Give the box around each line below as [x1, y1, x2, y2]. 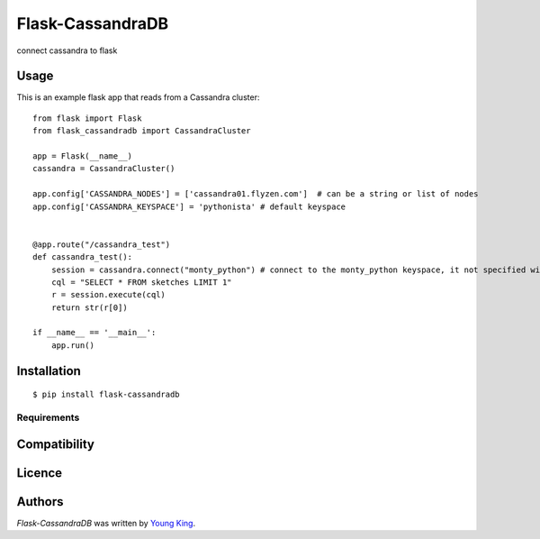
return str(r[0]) [50, 302, 128, 313]
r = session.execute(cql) [50, 289, 166, 300]
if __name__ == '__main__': [32, 327, 157, 338]
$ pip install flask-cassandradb [32, 389, 180, 400]
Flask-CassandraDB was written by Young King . [16, 517, 196, 528]
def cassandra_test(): [32, 252, 133, 262]
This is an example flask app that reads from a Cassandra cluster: [16, 92, 260, 103]
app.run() [50, 340, 94, 351]
